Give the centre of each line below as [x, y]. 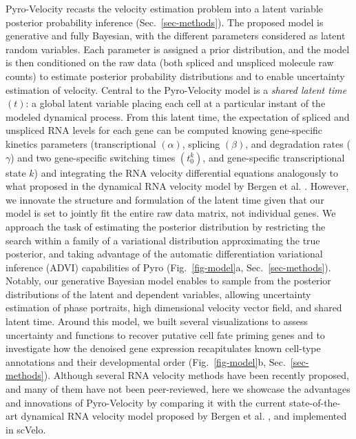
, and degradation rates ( [298, 143]
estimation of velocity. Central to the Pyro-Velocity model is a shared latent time [176, 89]
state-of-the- [315, 402]
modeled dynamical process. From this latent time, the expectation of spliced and [178, 116]
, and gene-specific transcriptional [274, 157]
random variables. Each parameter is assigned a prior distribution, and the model [178, 49]
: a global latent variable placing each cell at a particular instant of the [176, 103]
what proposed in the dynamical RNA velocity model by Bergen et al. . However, [177, 186]
